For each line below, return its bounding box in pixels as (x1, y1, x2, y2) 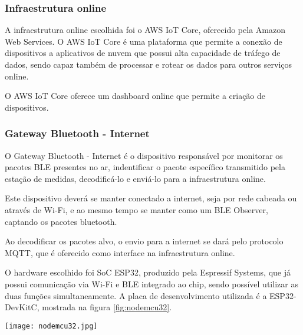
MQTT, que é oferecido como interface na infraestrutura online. (5, 246, 235, 258)
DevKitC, (5, 301, 39, 313)
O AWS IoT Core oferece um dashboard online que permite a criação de (5, 89, 266, 102)
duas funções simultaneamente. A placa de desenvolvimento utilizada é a (5, 289, 267, 301)
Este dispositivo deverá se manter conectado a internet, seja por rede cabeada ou (5, 192, 297, 204)
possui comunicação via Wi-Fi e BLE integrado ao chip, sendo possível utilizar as (5, 277, 298, 290)
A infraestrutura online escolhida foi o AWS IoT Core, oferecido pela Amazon (5, 24, 285, 36)
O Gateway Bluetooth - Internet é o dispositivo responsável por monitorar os (5, 149, 283, 161)
